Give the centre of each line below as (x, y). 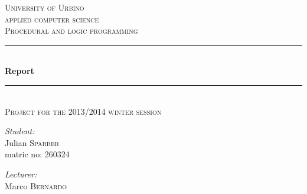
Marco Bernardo (36, 185)
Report (19, 71)
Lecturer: (21, 174)
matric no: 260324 (37, 154)
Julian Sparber (32, 142)
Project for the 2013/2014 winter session (83, 111)
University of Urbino (45, 7)
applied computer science (52, 19)
